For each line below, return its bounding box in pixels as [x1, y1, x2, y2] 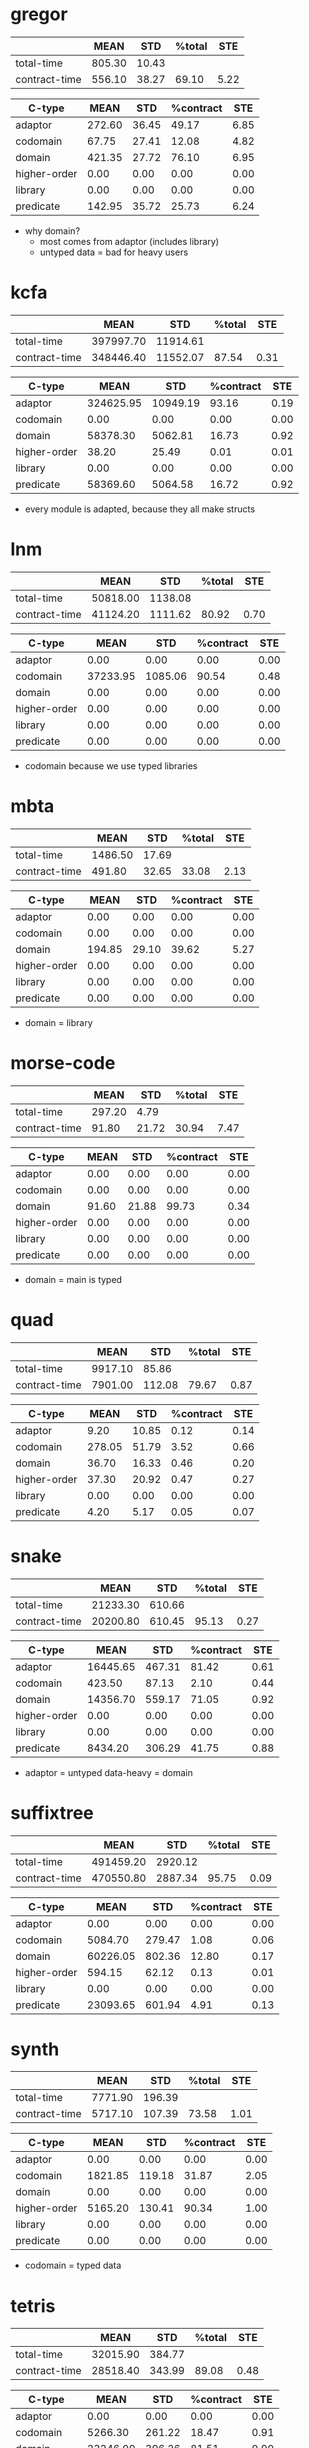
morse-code [10, 1051, 116, 1074]
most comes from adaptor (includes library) [39, 235, 220, 247]
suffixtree [10, 1801, 95, 1824]
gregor [10, 3, 68, 26]
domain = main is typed [24, 1273, 123, 1285]
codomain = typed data [24, 2259, 122, 2272]
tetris [10, 2294, 56, 2317]
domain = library [24, 1016, 93, 1028]
